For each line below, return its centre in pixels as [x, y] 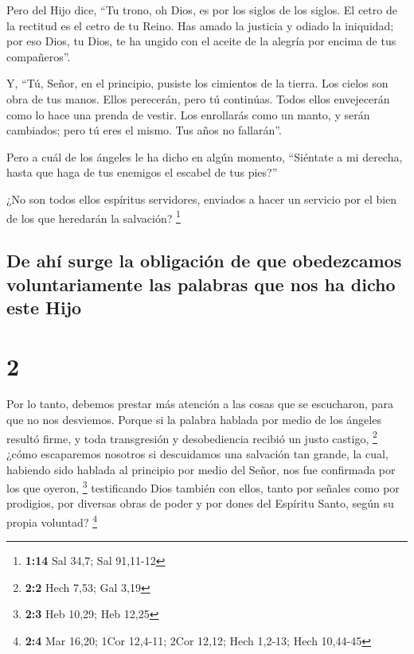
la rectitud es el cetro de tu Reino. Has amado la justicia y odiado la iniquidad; [200, 25]
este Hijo [44, 307]
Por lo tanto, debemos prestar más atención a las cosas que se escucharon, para [200, 404]
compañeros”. [39, 56]
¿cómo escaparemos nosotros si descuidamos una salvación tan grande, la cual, [197, 453]
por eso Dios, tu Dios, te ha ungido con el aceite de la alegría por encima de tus [201, 41]
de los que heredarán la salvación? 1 [94, 216]
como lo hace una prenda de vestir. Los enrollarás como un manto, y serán [188, 114]
